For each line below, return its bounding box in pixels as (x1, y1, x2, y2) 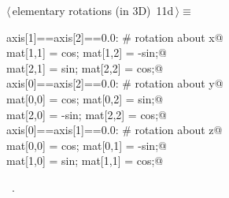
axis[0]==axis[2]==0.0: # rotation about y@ (6, 75, 223, 92)
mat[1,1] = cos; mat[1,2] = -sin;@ (6, 44, 167, 61)
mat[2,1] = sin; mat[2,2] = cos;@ (6, 59, 164, 76)
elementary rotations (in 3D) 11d (12, 2, 174, 18)
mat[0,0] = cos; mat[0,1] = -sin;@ (6, 136, 167, 153)
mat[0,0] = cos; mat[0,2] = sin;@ (6, 90, 164, 106)
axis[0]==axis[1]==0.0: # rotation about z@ (6, 121, 223, 138)
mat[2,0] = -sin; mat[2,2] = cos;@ (6, 106, 167, 122)
